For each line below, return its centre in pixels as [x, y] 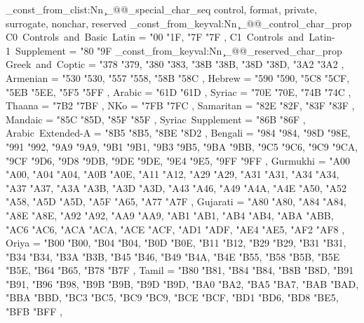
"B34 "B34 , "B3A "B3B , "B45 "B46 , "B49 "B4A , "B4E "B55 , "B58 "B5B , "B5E [173, 256]
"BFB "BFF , [34, 311]
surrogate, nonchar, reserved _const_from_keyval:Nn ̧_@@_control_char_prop [179, 23]
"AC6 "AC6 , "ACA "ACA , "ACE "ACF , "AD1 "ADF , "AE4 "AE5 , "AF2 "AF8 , [175, 229]
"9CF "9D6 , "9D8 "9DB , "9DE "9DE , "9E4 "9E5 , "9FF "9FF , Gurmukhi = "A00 [178, 160]
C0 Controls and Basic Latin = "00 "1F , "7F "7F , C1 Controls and [155, 37]
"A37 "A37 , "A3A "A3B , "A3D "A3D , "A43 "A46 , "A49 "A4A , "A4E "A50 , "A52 [176, 187]
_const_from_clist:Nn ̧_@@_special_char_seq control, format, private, [161, 9]
